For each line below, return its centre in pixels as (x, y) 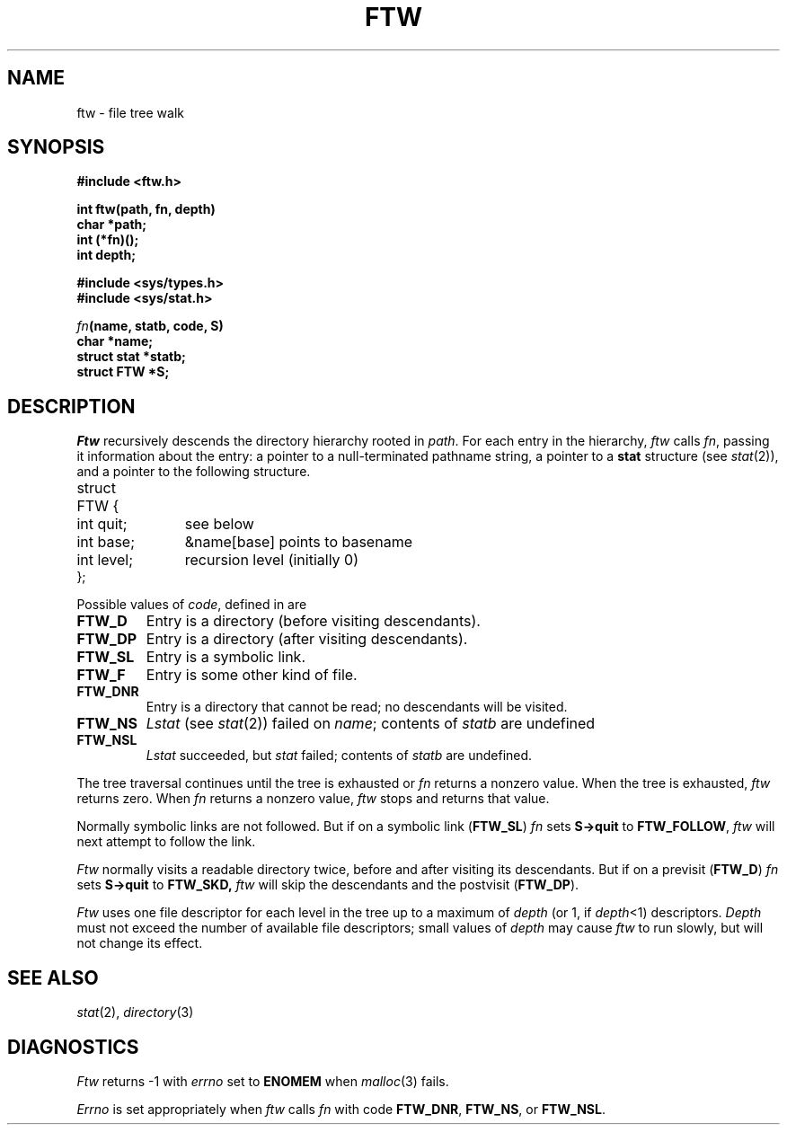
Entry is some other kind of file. (252, 675)
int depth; (106, 255)
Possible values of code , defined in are (192, 605)
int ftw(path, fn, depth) (146, 209)
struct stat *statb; (131, 357)
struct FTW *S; (123, 372)
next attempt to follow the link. (166, 842)
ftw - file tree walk (130, 112)
